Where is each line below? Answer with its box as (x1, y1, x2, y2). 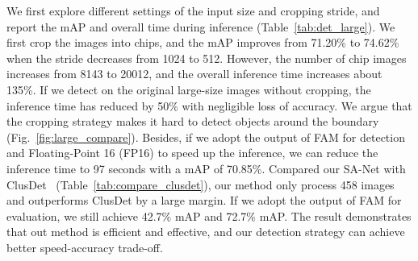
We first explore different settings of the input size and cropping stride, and (6, 2, 380, 19)
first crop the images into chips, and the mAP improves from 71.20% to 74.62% (6, 34, 399, 51)
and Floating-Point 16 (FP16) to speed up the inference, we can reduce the (6, 144, 378, 161)
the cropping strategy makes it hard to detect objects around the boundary (6, 113, 379, 130)
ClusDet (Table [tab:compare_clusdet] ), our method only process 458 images (6, 176, 395, 193)
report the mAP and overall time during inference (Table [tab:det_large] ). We (6, 18, 395, 35)
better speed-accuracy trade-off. (6, 238, 163, 255)
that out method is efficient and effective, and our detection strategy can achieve (6, 223, 405, 240)
